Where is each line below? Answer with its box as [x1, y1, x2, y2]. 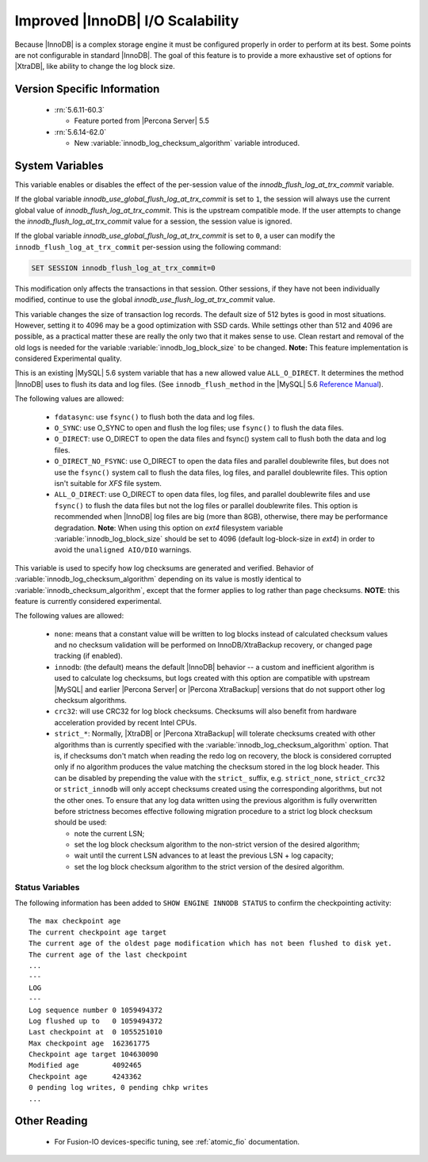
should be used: [54, 817, 107, 828]
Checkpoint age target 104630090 [29, 1050, 159, 1059]
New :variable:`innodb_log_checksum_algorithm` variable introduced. [74, 138, 300, 147]
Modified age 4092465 [29, 1061, 142, 1070]
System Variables [14, 159, 104, 172]
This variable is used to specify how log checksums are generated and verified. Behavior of [14, 563, 314, 572]
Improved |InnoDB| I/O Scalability [14, 12, 239, 29]
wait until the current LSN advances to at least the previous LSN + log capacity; [74, 850, 334, 860]
